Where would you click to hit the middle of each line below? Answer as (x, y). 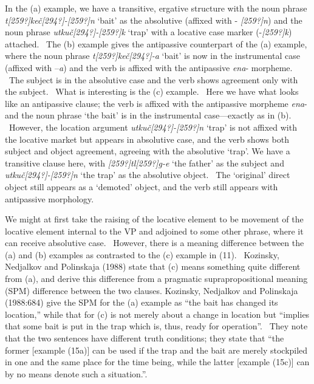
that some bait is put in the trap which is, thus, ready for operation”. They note (156, 326)
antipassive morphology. (49, 198)
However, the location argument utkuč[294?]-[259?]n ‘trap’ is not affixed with (153, 127)
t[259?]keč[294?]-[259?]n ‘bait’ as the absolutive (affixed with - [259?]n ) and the (154, 20)
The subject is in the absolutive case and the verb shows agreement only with (153, 79)
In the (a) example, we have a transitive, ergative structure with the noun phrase (156, 8)
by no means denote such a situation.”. (76, 373)
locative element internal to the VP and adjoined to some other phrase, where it (154, 231)
